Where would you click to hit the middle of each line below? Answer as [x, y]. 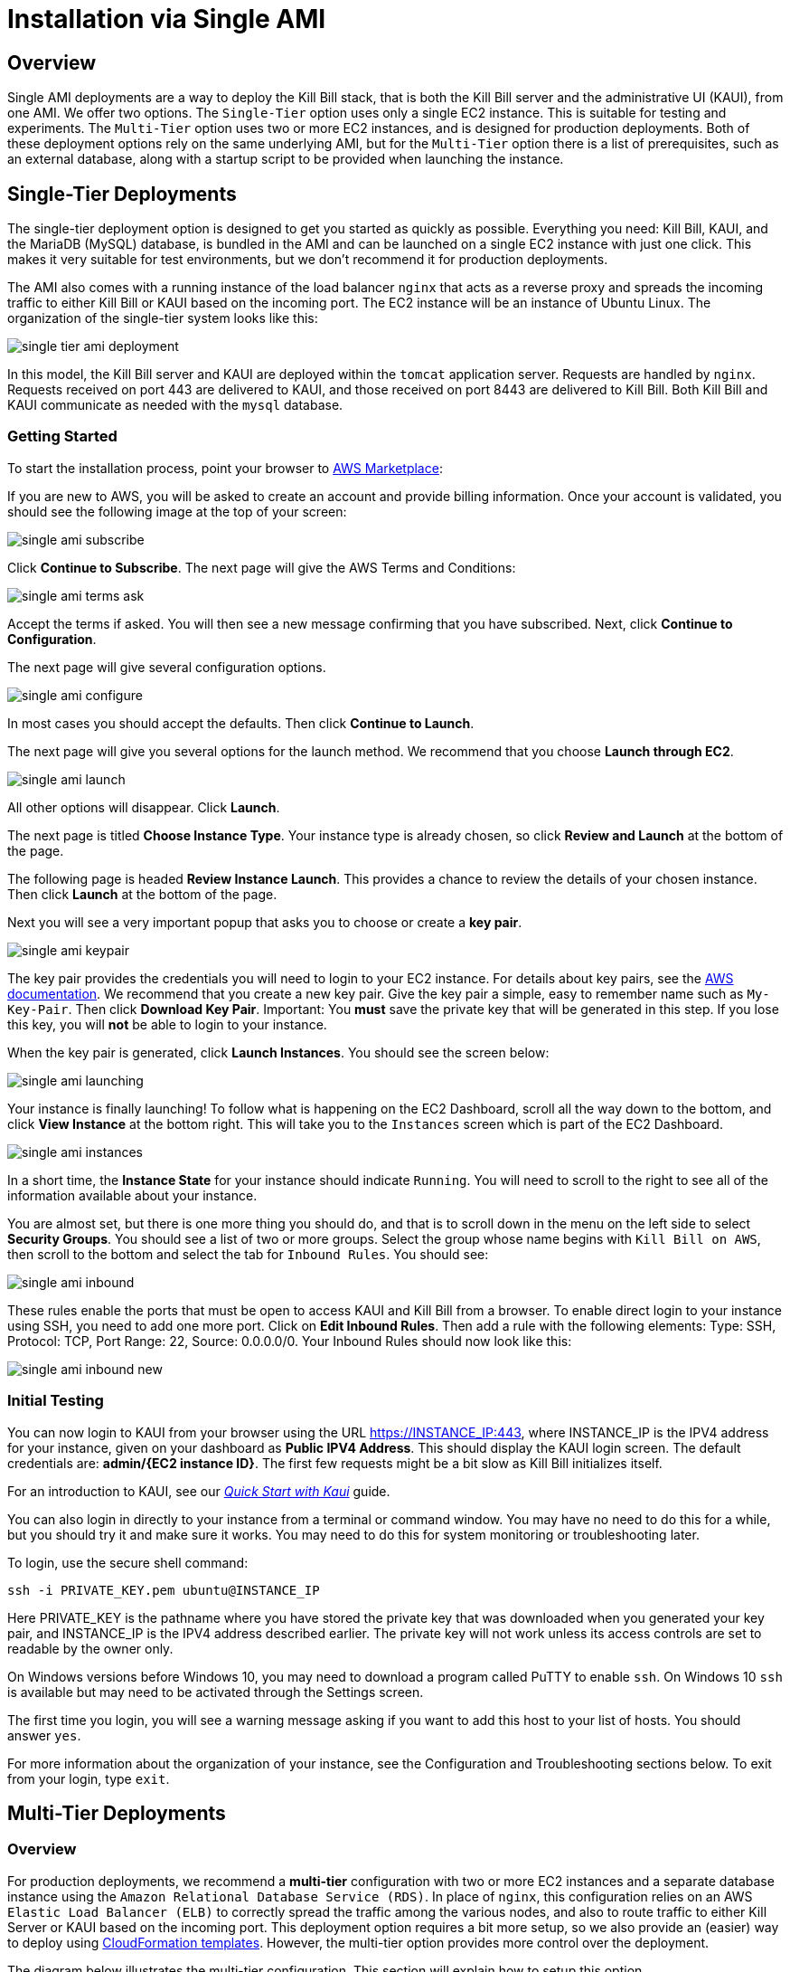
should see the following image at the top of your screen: [177, 511]
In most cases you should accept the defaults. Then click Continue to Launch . [241, 723]
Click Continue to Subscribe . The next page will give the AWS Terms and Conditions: [262, 567]
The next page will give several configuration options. [167, 667]
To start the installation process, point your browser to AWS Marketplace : [225, 468]
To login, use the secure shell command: [128, 1562]
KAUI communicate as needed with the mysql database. [175, 405]
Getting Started [62, 436]
